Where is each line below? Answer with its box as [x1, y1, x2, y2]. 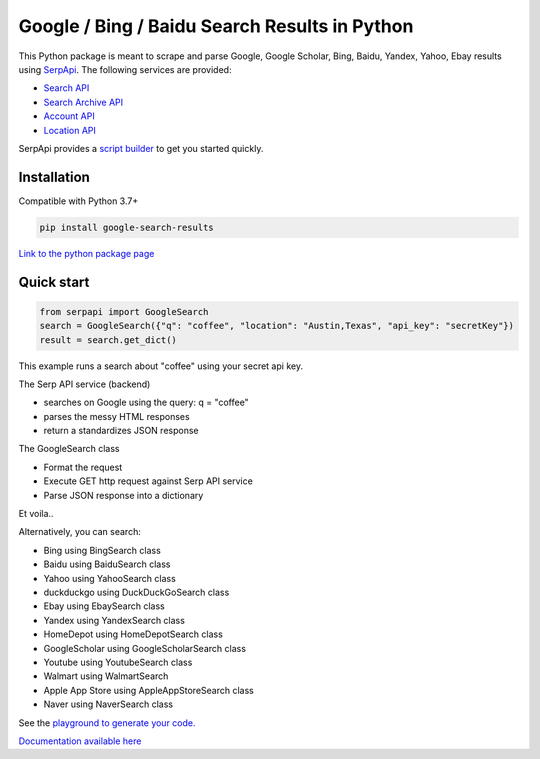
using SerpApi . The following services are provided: [18, 63, 232, 75]
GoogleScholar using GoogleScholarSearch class [43, 642, 247, 654]
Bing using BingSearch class [43, 544, 162, 556]
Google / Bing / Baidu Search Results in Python [18, 15, 414, 37]
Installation [18, 168, 90, 185]
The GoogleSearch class [18, 443, 120, 455]
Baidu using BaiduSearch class [43, 558, 171, 570]
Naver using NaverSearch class [43, 698, 174, 710]
